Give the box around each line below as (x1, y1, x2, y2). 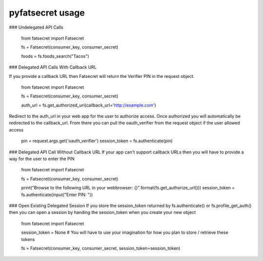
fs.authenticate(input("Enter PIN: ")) (21, 191, 93, 197)
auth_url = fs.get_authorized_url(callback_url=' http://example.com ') (21, 102, 156, 108)
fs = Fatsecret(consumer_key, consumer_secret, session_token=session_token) (21, 245, 181, 251)
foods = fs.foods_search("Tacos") (21, 53, 90, 59)
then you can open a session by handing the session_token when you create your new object (9, 209, 196, 215)
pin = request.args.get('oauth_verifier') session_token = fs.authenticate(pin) (21, 138, 173, 144)
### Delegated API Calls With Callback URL (9, 64, 97, 70)
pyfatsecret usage (9, 7, 85, 18)
